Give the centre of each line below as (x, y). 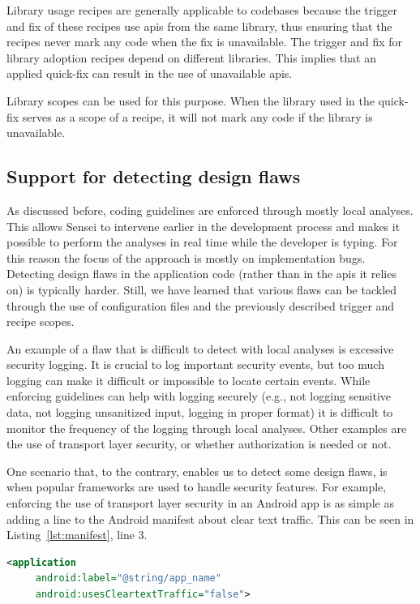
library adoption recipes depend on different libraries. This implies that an (191, 57)
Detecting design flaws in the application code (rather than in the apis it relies (201, 274)
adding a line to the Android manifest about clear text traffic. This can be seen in (210, 518)
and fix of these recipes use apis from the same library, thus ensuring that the (199, 26)
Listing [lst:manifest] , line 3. (77, 535)
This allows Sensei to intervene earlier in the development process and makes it (204, 226)
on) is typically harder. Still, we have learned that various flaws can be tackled (202, 289)
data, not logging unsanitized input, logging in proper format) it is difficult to (200, 412)
